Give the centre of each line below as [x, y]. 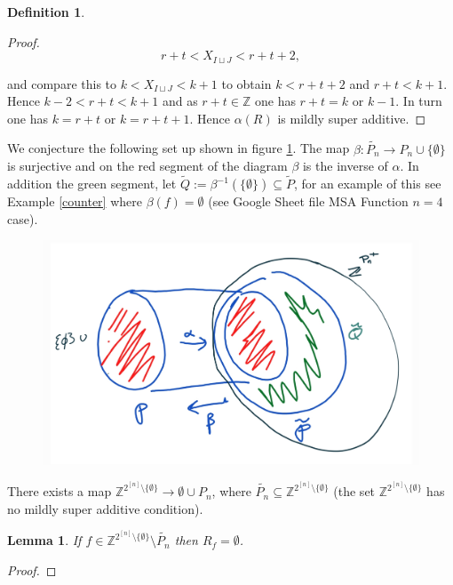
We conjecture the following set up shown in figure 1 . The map [179, 148]
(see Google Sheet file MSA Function [308, 201]
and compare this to [62, 83]
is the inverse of [345, 166]
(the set [354, 491]
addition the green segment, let [92, 184]
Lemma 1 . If [44, 540]
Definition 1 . [46, 12]
